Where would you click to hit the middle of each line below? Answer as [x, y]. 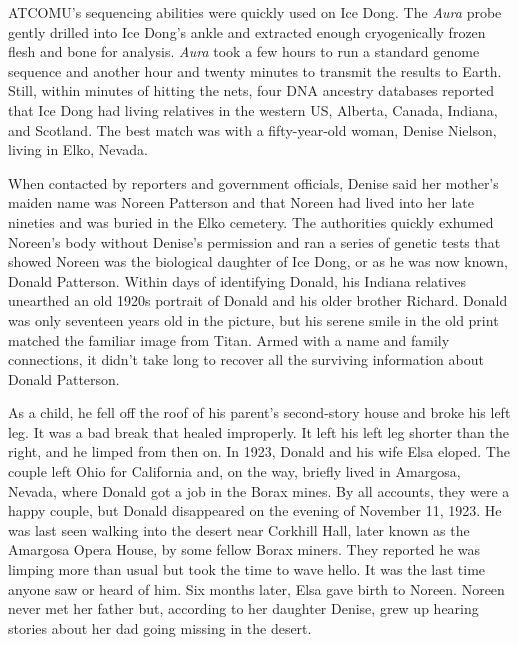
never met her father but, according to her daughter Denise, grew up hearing [243, 608]
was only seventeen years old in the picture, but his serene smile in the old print [253, 319]
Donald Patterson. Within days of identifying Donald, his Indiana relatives [237, 280]
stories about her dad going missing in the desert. [160, 627]
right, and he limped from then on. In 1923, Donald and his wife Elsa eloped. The [259, 451]
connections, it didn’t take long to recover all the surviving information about [246, 359]
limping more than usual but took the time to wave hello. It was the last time [247, 569]
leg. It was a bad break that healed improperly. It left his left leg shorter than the [258, 431]
